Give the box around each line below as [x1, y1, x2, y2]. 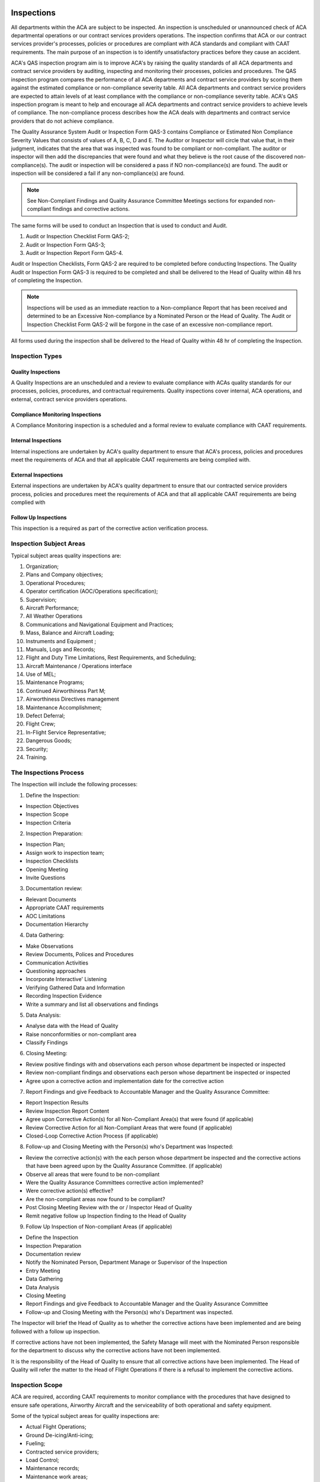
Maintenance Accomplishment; [25, 704, 102, 711]
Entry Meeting [25, 1267, 60, 1274]
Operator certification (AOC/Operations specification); [25, 587, 158, 595]
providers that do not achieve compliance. [11, 117, 114, 124]
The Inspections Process [11, 768, 84, 777]
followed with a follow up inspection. [11, 1328, 101, 1335]
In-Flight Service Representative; [25, 729, 106, 736]
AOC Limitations [25, 912, 65, 919]
